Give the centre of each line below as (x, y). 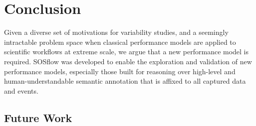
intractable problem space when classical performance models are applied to (120, 42)
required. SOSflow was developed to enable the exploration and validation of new (128, 61)
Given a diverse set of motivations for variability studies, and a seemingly (116, 32)
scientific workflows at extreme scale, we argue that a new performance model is (127, 52)
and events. (21, 90)
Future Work (38, 117)
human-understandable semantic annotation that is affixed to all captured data (125, 81)
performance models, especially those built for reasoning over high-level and (120, 71)
